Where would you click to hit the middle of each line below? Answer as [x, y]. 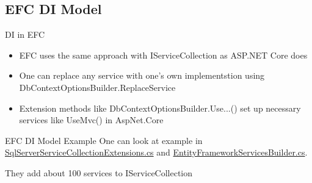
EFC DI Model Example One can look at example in [104, 140]
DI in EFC [25, 34]
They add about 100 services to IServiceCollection [99, 172]
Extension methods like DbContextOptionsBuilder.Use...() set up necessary [160, 108]
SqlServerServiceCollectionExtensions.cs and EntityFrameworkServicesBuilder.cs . [156, 152]
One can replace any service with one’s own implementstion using [142, 75]
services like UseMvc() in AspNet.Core [91, 120]
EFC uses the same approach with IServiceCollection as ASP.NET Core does [163, 55]
